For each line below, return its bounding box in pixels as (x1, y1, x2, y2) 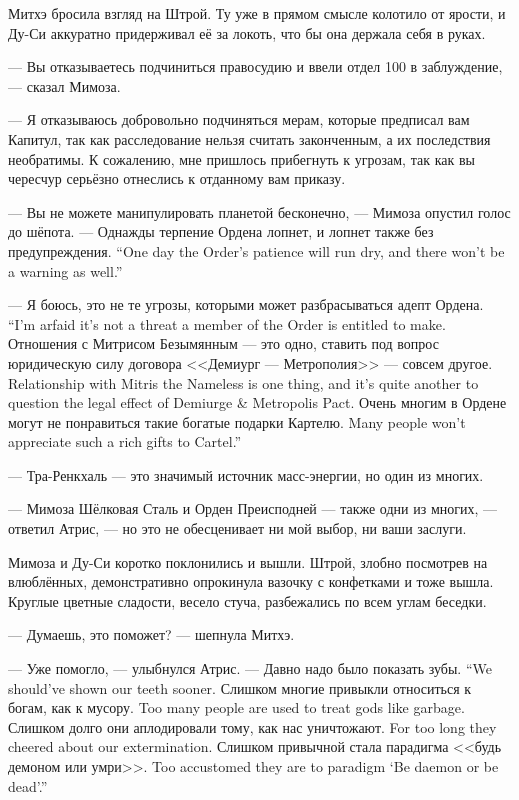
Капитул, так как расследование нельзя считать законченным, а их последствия (8, 128, 491, 149)
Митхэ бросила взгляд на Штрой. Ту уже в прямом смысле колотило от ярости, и (8, 3, 506, 23)
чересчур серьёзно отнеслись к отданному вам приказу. (8, 168, 346, 189)
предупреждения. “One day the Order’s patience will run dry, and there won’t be (8, 240, 505, 261)
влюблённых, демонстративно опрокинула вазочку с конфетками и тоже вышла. (8, 571, 494, 592)
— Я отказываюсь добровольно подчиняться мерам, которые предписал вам (8, 109, 470, 130)
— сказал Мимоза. (8, 75, 121, 96)
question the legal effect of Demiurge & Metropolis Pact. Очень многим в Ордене (8, 392, 507, 413)
